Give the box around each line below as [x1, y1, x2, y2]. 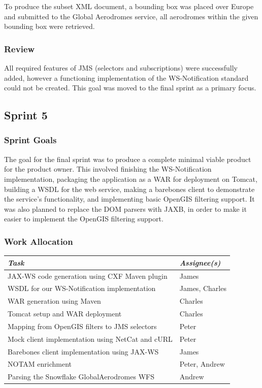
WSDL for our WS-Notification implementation [8, 283, 156, 294]
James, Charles [179, 283, 226, 294]
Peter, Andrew [179, 359, 225, 369]
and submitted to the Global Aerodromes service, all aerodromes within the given [4, 11, 258, 21]
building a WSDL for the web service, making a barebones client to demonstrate [4, 183, 255, 194]
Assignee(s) [179, 257, 221, 268]
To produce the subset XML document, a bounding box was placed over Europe [4, 1, 254, 11]
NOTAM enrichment [8, 359, 72, 369]
